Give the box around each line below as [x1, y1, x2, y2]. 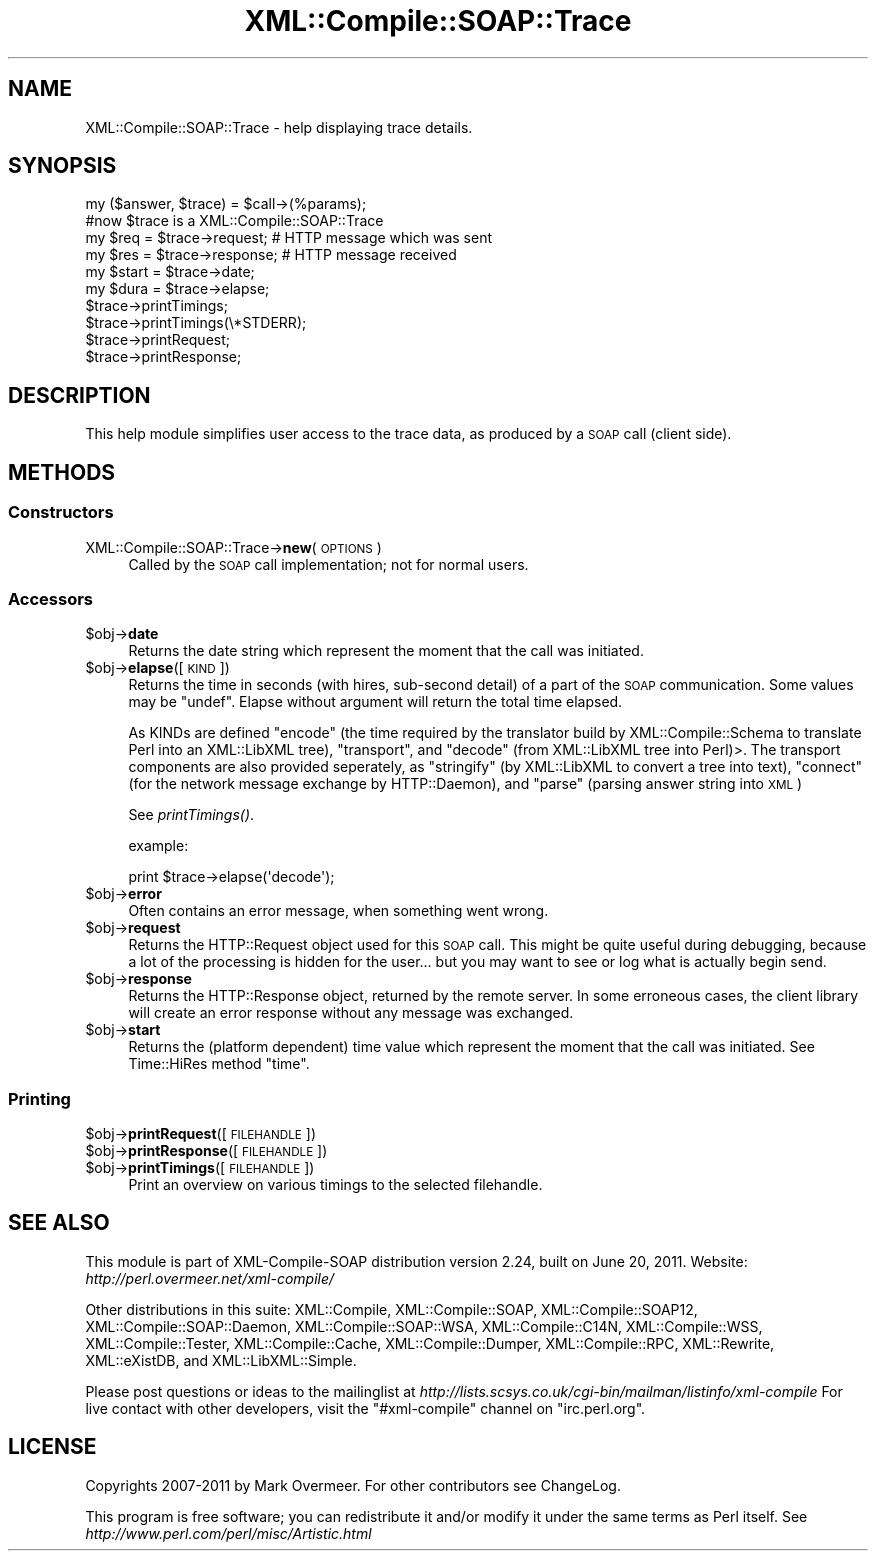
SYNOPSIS [8, 153, 117, 179]
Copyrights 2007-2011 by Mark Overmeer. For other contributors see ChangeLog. [85, 1476, 621, 1494]
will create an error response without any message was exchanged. [128, 1004, 574, 1022]
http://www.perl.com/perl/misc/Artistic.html [85, 1524, 372, 1542]
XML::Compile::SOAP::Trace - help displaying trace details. [85, 118, 473, 136]
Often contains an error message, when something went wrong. [128, 902, 549, 920]
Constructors [8, 502, 114, 523]
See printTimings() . [128, 806, 255, 824]
